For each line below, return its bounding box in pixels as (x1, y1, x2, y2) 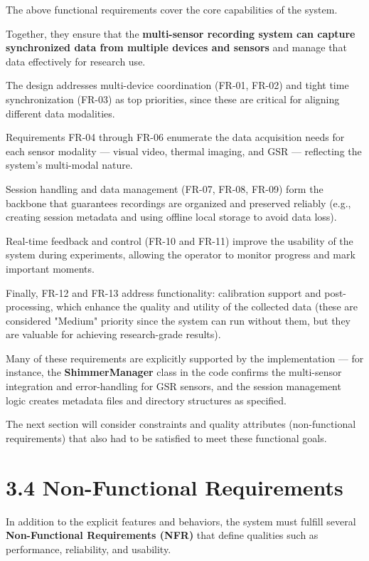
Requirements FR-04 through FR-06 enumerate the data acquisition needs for (6, 130, 345, 145)
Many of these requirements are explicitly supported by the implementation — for (6, 350, 364, 365)
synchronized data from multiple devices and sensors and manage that (6, 40, 347, 55)
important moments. (6, 261, 95, 276)
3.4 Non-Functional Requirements (6, 472, 343, 501)
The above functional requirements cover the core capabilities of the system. (6, 2, 338, 16)
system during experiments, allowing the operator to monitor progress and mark (6, 247, 355, 262)
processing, (6, 299, 53, 314)
